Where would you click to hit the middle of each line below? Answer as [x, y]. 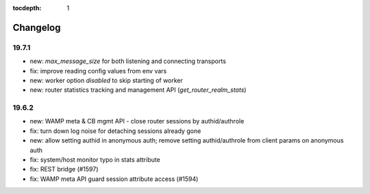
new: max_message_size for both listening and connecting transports [128, 61]
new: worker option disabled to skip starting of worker [106, 80]
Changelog [37, 27]
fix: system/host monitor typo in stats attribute [95, 160]
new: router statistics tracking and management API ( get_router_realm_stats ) [138, 90]
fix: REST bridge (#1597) [64, 169]
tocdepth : [27, 8]
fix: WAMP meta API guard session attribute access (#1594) [114, 179]
